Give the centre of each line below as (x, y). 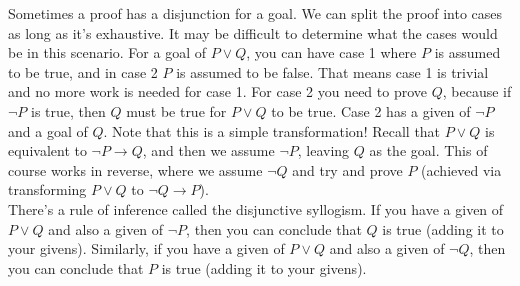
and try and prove (347, 169)
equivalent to (47, 150)
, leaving (323, 150)
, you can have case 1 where (331, 52)
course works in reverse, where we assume (135, 169)
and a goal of (48, 130)
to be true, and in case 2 (83, 71)
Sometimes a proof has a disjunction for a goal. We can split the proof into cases (255, 13)
